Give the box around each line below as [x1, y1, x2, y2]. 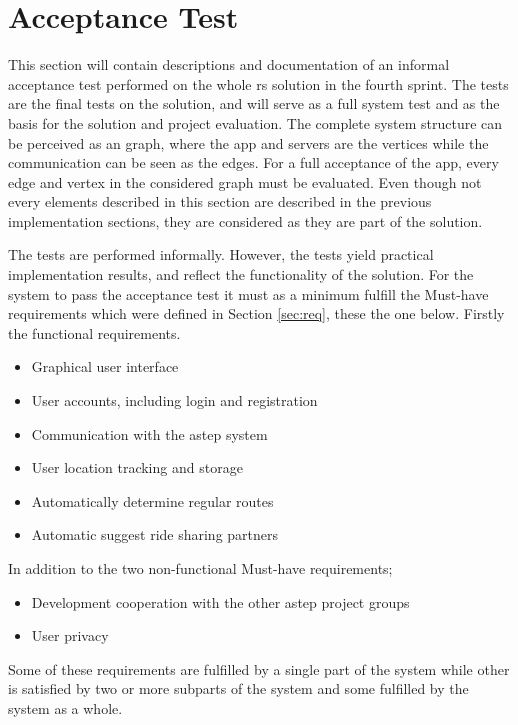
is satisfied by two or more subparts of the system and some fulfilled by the [8, 678, 469, 699]
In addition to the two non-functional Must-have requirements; [8, 558, 393, 578]
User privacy [31, 625, 109, 646]
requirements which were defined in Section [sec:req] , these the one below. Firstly [8, 303, 505, 324]
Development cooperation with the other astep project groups [31, 591, 410, 612]
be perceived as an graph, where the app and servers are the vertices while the [8, 132, 489, 153]
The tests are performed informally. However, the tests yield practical [8, 244, 434, 265]
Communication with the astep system [31, 423, 268, 444]
